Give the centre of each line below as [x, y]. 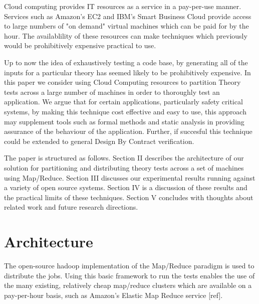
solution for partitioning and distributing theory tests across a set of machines [124, 167]
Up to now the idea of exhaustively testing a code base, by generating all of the [126, 62]
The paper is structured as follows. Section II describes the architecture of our [124, 158]
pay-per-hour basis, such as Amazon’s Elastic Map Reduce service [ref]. [113, 295]
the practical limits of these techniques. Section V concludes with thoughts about [129, 197]
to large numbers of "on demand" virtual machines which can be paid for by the [126, 26]
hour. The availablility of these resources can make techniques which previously [126, 35]
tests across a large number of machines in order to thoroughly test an [112, 92]
